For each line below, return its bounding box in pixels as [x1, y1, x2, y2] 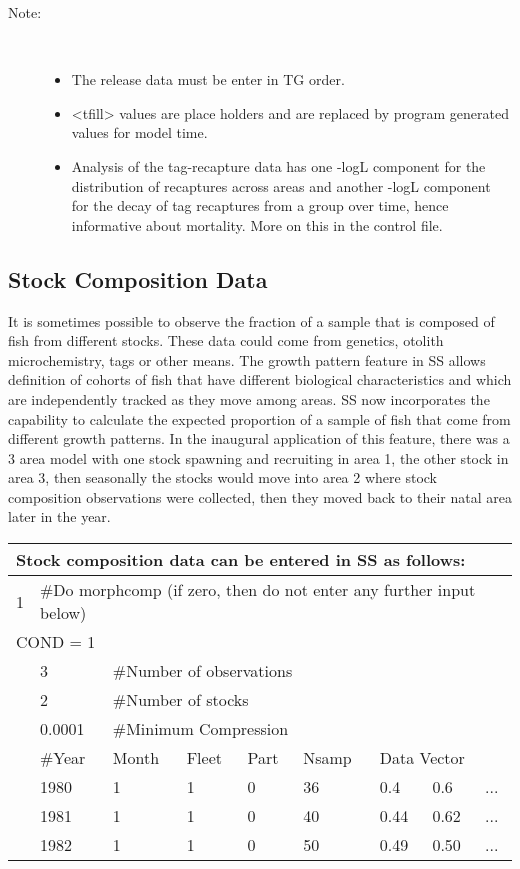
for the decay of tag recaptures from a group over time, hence [71, 195, 449, 216]
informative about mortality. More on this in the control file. [71, 214, 443, 235]
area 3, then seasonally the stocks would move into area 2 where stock [8, 467, 437, 488]
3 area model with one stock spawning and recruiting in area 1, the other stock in [8, 447, 509, 468]
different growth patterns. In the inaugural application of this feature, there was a [8, 428, 510, 449]
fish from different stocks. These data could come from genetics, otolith [8, 330, 444, 351]
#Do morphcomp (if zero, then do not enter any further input [40, 578, 476, 602]
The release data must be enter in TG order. [71, 69, 345, 90]
